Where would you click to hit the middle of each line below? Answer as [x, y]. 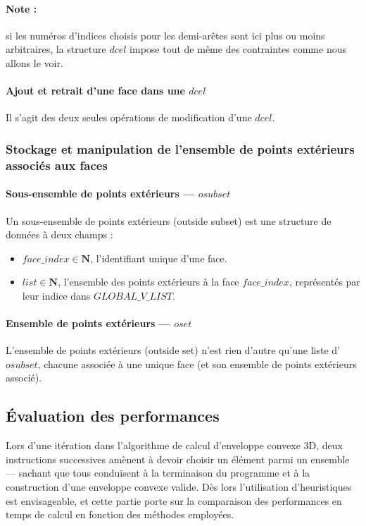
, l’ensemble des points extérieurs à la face [149, 282]
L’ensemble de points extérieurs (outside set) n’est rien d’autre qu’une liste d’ [173, 350]
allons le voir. [34, 62]
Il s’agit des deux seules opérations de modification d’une [129, 117]
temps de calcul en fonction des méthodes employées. [120, 514]
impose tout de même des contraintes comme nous [238, 49]
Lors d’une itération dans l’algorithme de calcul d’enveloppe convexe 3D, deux [175, 445]
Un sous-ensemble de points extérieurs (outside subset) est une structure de [169, 220]
